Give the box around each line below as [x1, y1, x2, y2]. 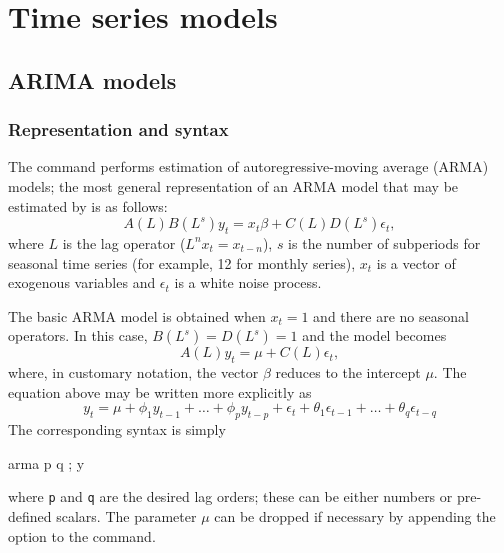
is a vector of [376, 252, 456, 273]
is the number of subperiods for [288, 232, 481, 253]
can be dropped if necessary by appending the [214, 505, 496, 526]
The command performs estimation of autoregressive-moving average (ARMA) [8, 156, 489, 177]
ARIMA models [8, 64, 177, 95]
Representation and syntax [8, 117, 229, 142]
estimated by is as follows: [8, 195, 168, 216]
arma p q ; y [8, 452, 85, 473]
